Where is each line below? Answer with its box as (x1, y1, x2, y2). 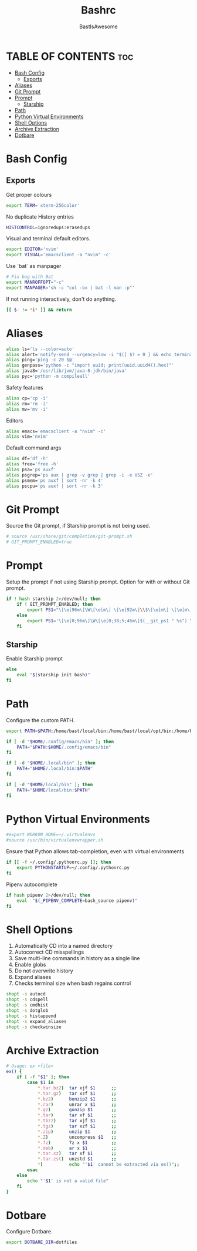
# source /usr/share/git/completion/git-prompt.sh (6, 534, 133, 539)
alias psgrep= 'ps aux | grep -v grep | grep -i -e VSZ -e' (6, 472, 154, 478)
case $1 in (27, 1079, 54, 1086)
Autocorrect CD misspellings (14, 948, 84, 955)
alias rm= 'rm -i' (6, 401, 49, 407)
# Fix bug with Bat (6, 274, 54, 280)
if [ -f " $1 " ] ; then (16, 1074, 69, 1080)
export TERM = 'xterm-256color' (6, 202, 80, 209)
